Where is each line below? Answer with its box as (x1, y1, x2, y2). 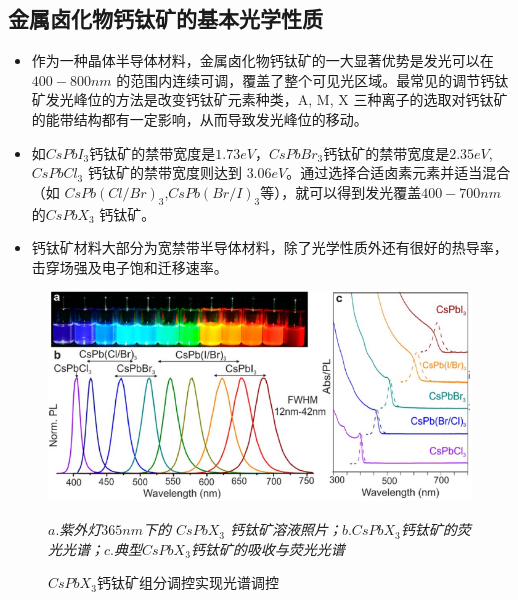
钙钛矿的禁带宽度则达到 (87, 162, 242, 183)
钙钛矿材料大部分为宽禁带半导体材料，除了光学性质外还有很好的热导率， (31, 237, 508, 258)
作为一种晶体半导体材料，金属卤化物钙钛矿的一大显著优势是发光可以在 (31, 50, 494, 71)
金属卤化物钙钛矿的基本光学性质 (8, 3, 323, 34)
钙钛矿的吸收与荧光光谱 (190, 538, 345, 559)
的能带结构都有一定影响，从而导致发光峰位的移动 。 (31, 108, 368, 129)
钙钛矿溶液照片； (229, 519, 342, 540)
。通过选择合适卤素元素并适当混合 (286, 162, 511, 183)
